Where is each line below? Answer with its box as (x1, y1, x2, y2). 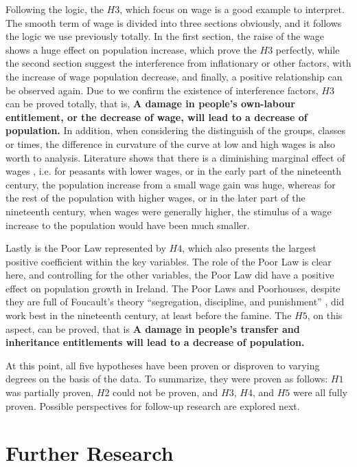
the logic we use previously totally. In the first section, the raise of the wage (5, 29, 325, 43)
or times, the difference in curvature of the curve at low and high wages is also (5, 136, 335, 151)
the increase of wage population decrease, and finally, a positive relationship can (5, 69, 343, 83)
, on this (307, 308, 343, 323)
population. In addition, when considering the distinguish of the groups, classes (5, 123, 346, 138)
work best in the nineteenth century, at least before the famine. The (5, 308, 292, 323)
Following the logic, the (5, 2, 104, 16)
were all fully (292, 385, 347, 400)
